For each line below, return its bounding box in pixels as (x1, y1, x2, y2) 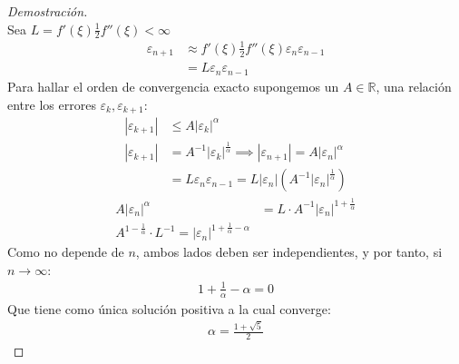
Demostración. (7, 2, 88, 20)
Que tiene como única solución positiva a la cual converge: (7, 299, 331, 318)
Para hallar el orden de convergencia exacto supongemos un (7, 76, 339, 95)
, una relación (376, 76, 452, 95)
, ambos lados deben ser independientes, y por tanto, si (135, 242, 443, 261)
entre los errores (7, 94, 96, 113)
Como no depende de (7, 242, 124, 261)
